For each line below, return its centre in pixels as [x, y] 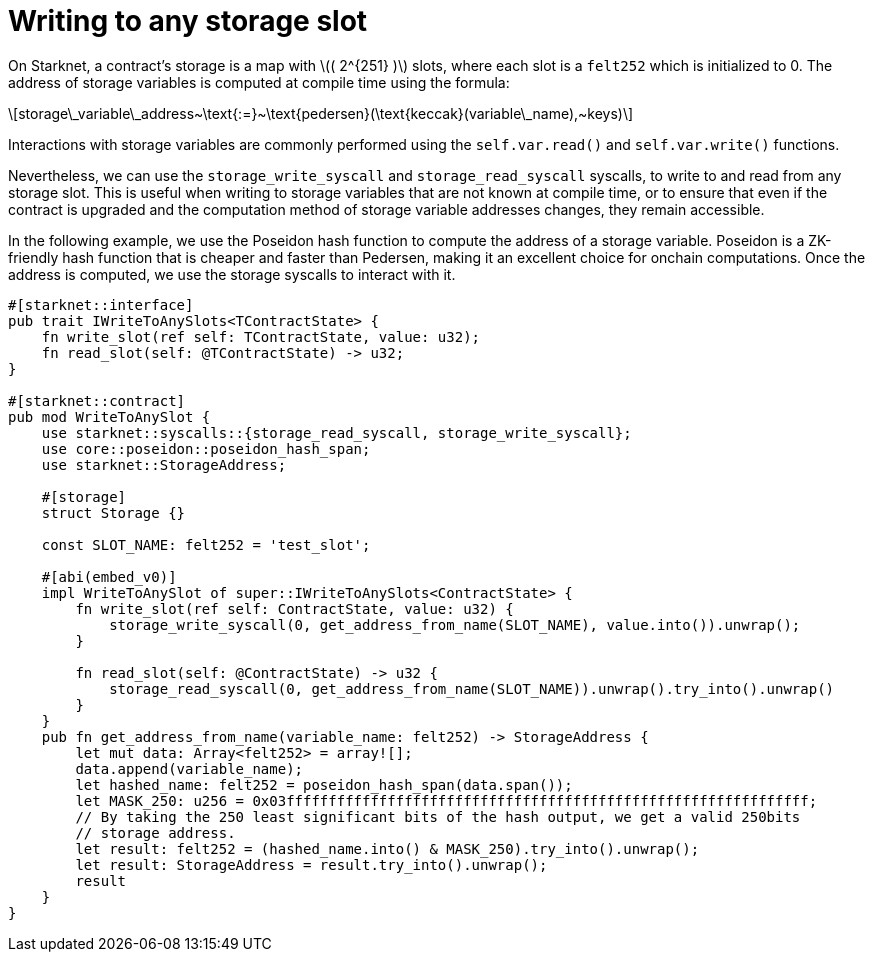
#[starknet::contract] [97, 400]
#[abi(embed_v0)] [109, 576]
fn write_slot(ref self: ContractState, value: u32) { [294, 608]
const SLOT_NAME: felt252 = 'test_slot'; [206, 544]
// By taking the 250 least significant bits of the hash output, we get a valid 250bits [438, 816]
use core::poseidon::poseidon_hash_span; [206, 448]
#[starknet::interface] [101, 304]
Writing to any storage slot [188, 21]
